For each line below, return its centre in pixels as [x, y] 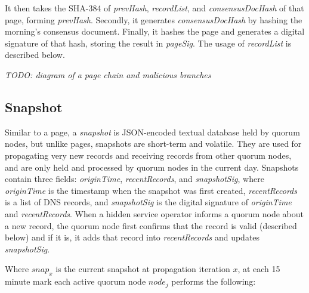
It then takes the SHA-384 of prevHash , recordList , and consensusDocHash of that [154, 8]
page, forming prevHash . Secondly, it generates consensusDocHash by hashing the [154, 19]
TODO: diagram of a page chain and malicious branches [108, 74]
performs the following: [214, 281]
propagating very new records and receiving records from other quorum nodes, [148, 155]
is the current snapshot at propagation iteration [143, 269]
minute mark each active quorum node [75, 281]
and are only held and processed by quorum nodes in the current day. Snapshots [152, 167]
